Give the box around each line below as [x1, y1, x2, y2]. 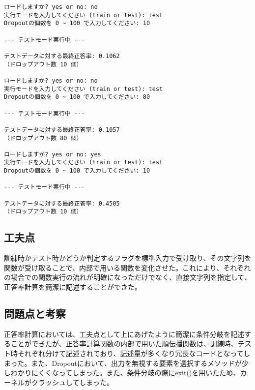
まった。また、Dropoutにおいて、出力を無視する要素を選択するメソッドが [4, 358, 242, 368]
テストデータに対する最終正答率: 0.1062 [4, 52, 120, 60]
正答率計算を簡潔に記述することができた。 [4, 282, 142, 292]
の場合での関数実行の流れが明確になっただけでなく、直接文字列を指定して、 [4, 272, 251, 282]
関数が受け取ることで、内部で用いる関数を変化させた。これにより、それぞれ [4, 262, 251, 272]
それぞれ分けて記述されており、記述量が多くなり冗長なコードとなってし [17, 348, 251, 359]
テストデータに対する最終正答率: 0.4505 [4, 200, 120, 207]
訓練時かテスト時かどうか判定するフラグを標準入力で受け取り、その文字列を [4, 253, 252, 263]
